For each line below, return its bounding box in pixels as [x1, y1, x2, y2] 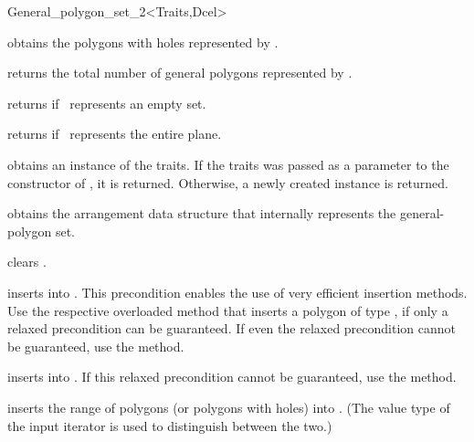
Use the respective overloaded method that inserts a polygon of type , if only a [7, 300, 448, 320]
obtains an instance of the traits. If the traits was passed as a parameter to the [7, 154, 449, 174]
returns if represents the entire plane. [7, 124, 222, 143]
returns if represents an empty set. [7, 93, 206, 112]
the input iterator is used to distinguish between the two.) [7, 416, 332, 435]
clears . [7, 252, 47, 271]
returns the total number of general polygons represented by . [7, 63, 353, 82]
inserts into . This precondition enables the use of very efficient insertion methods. [7, 282, 468, 301]
